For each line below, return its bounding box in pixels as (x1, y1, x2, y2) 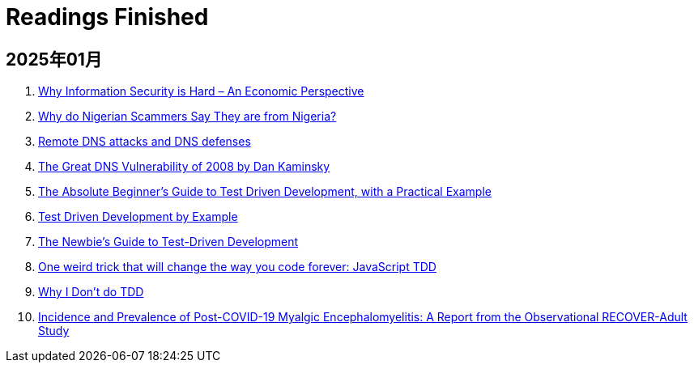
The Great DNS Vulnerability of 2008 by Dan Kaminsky (38, 159, 330, 174)
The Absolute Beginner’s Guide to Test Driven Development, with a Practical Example (38, 184, 492, 199)
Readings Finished (6, 3, 209, 31)
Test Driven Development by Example (38, 210, 238, 224)
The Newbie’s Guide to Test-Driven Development (38, 235, 299, 249)
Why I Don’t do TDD (38, 285, 144, 299)
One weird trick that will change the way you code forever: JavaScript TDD (38, 260, 436, 274)
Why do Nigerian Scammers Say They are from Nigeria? (38, 109, 337, 124)
